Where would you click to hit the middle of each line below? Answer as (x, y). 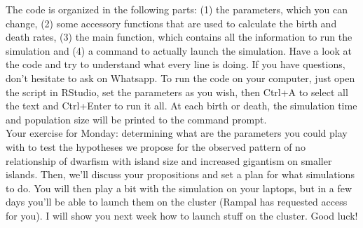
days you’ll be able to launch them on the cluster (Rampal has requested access (177, 202)
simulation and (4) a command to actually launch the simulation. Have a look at (179, 50)
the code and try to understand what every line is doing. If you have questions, (176, 64)
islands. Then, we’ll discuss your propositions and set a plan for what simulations (180, 174)
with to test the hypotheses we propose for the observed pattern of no (156, 146)
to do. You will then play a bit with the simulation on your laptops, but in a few (179, 188)
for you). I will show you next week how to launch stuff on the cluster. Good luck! (182, 215)
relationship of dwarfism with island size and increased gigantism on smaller (169, 160)
